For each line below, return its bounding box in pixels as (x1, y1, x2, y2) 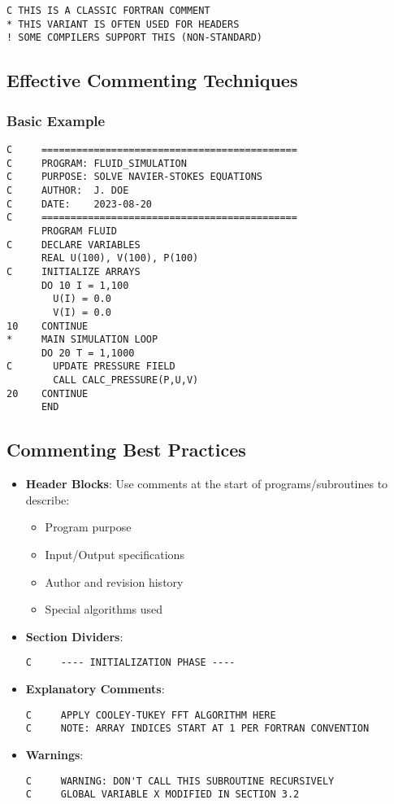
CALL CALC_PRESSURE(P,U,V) (53, 374, 199, 387)
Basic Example (6, 110, 106, 130)
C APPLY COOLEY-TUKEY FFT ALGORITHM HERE (25, 709, 276, 721)
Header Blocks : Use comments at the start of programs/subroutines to (25, 475, 388, 492)
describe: (25, 491, 70, 508)
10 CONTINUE (6, 320, 89, 332)
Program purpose (45, 518, 132, 535)
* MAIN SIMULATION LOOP (6, 334, 158, 346)
